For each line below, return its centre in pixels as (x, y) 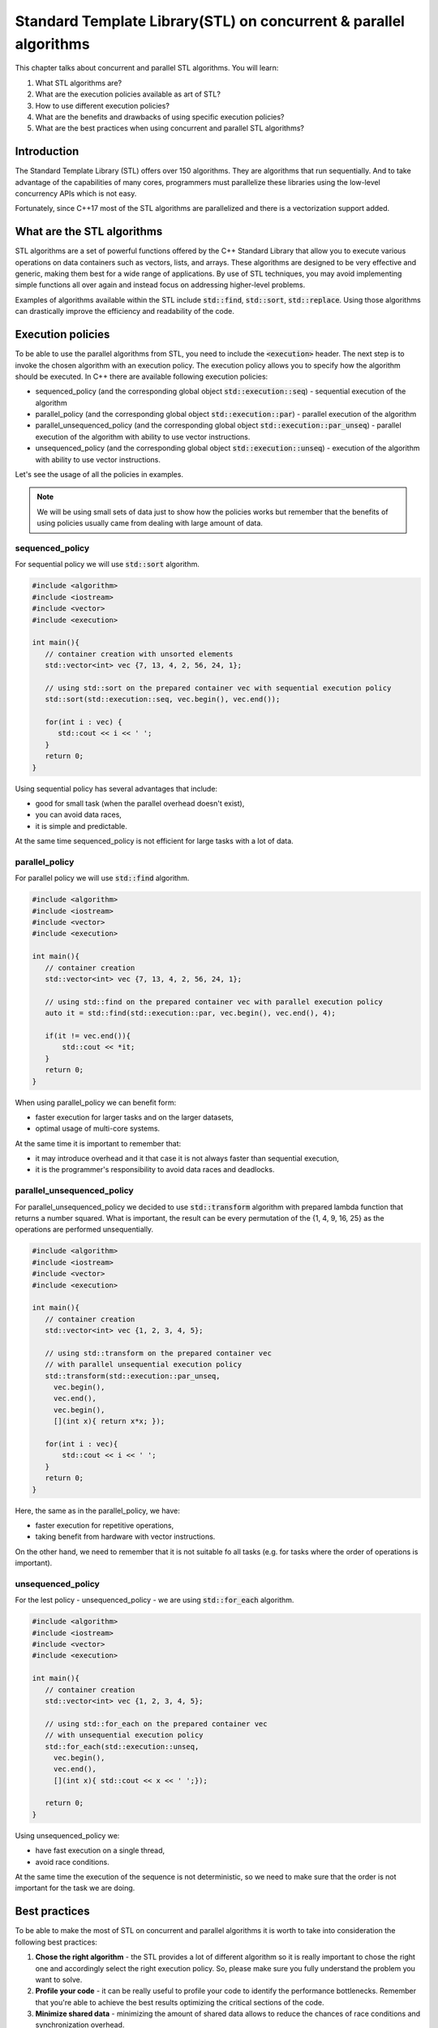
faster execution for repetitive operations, (105, 1525)
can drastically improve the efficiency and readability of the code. (125, 312)
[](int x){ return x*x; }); (109, 1421)
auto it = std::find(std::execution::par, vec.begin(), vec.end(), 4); (191, 1013)
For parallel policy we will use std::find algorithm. (102, 878)
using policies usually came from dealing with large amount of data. (150, 523)
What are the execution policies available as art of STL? (128, 94)
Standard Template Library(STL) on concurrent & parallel (210, 21)
